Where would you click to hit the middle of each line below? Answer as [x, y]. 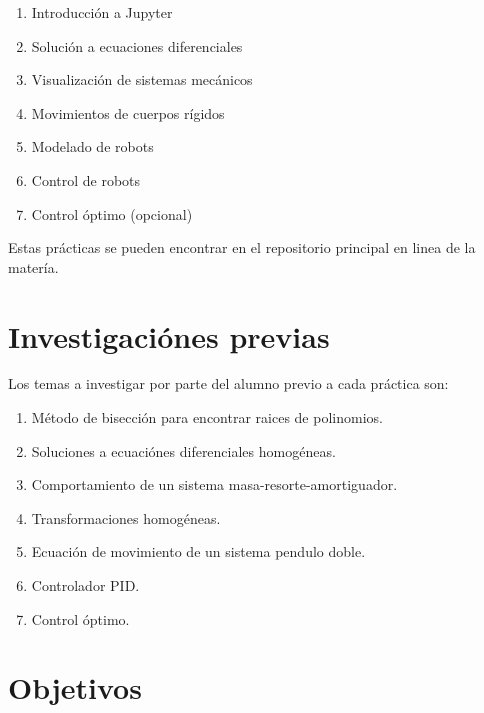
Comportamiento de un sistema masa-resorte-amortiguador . [214, 484]
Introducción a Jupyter [102, 12]
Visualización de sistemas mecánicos [142, 79]
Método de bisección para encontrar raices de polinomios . [207, 417]
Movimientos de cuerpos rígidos [128, 112]
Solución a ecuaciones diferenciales [137, 45]
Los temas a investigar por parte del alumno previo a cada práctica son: [228, 383]
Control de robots [86, 179]
